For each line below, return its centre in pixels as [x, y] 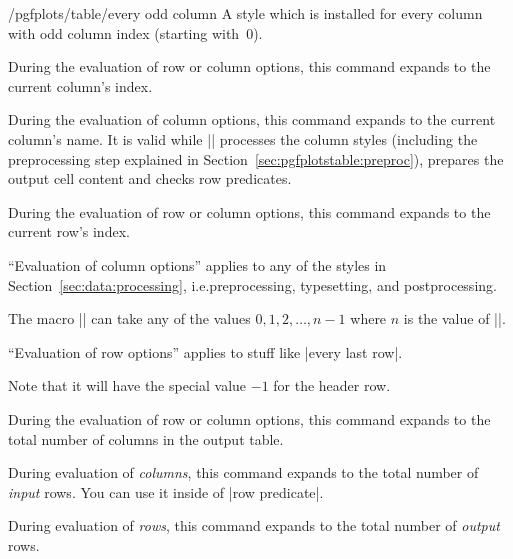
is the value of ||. [454, 318]
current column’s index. [80, 85]
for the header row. [332, 385]
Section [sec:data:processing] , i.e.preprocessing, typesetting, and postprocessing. [252, 284]
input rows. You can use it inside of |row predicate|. [166, 491]
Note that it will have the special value [127, 385]
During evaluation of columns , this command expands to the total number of [243, 472]
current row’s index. [69, 231]
